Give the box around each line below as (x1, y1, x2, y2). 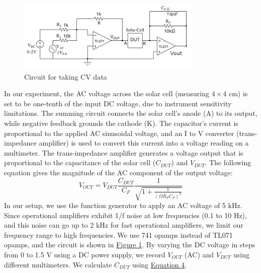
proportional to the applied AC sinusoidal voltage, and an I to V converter (4, 127, 234, 138)
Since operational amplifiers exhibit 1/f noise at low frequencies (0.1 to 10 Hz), (4, 210, 247, 220)
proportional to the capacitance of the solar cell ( (4, 157, 156, 168)
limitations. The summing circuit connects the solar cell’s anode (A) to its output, (4, 108, 257, 118)
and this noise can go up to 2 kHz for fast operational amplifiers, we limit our (4, 220, 243, 230)
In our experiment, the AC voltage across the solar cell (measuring (4, 88, 210, 99)
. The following (205, 157, 251, 168)
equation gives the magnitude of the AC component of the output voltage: (4, 167, 233, 177)
